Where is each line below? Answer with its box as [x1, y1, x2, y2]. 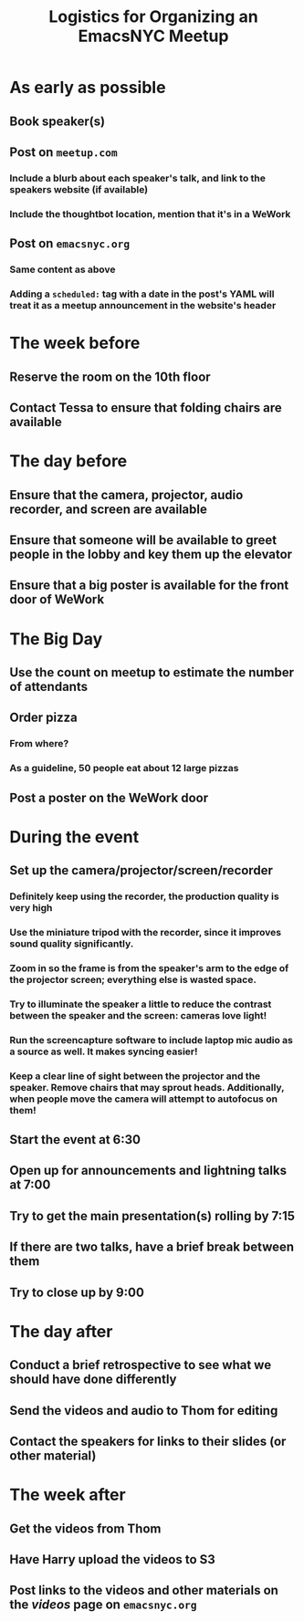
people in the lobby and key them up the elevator [9, 546, 293, 562]
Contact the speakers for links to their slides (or [9, 1434, 287, 1448]
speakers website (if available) [9, 183, 149, 195]
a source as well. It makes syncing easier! [9, 1045, 198, 1058]
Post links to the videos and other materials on [9, 1583, 278, 1598]
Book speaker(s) [9, 113, 106, 129]
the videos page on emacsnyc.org [9, 1597, 198, 1613]
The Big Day [9, 628, 103, 649]
